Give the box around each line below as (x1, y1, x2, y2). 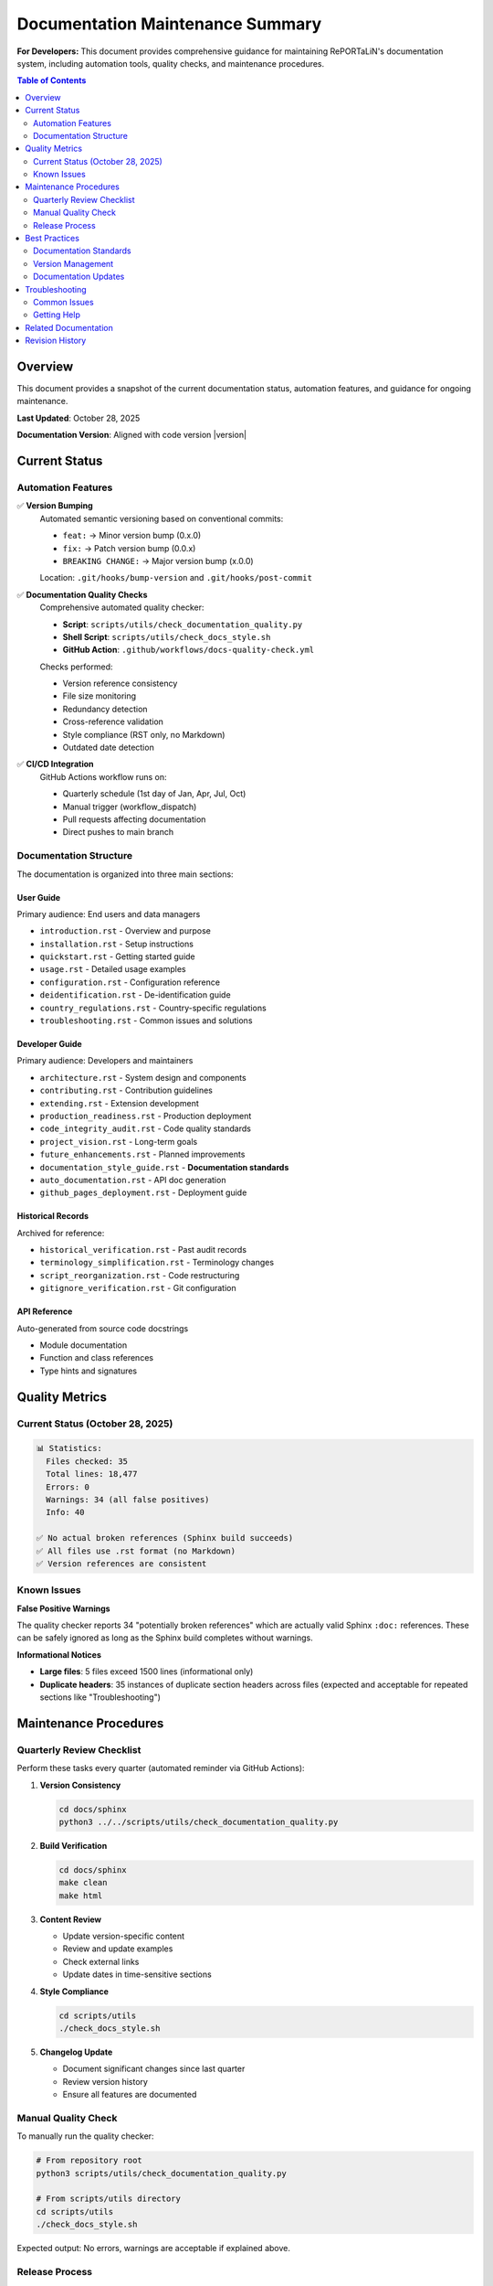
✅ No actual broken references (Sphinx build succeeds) (36, 1533, 294, 1544)
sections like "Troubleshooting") (39, 1692, 162, 1703)
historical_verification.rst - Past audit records (39, 1244, 246, 1255)
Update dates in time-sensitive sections (62, 1969, 212, 1980)
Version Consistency (39, 1779, 121, 1790)
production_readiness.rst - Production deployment (39, 1110, 252, 1121)
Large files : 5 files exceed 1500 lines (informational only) (39, 1666, 254, 1677)
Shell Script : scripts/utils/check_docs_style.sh (62, 631, 271, 642)
